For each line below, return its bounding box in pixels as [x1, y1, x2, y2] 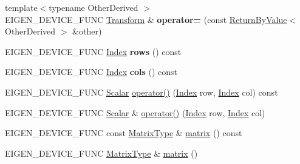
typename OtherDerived [49, 1, 138, 13]
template [5, 1, 38, 13]
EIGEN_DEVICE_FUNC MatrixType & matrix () [5, 146, 198, 159]
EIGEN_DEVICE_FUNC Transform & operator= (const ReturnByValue [5, 13, 287, 25]
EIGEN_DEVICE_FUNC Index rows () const [5, 45, 182, 57]
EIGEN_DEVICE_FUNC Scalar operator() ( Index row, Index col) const [5, 85, 278, 98]
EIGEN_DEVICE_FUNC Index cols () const [5, 65, 178, 78]
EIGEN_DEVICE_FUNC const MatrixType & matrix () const [5, 126, 242, 139]
